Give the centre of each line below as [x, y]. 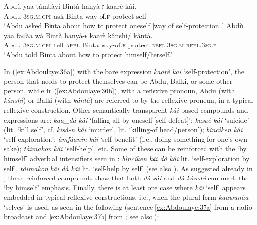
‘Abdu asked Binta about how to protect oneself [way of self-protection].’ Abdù [124, 25]
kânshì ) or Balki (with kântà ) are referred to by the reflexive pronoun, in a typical [128, 100]
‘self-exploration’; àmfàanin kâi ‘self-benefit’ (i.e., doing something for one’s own [126, 139]
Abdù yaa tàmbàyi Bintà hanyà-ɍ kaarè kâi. [70, 6]
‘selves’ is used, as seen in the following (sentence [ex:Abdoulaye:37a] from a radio [128, 206]
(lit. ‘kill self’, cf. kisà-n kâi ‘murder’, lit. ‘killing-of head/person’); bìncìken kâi [123, 129]
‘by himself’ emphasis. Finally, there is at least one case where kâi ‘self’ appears [125, 187]
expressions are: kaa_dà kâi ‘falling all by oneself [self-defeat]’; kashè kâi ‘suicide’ [127, 119]
